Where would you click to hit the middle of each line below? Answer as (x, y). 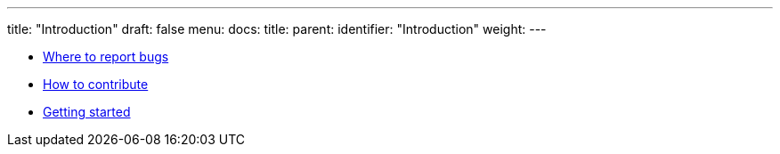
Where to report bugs (106, 57)
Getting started (87, 112)
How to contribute (96, 84)
